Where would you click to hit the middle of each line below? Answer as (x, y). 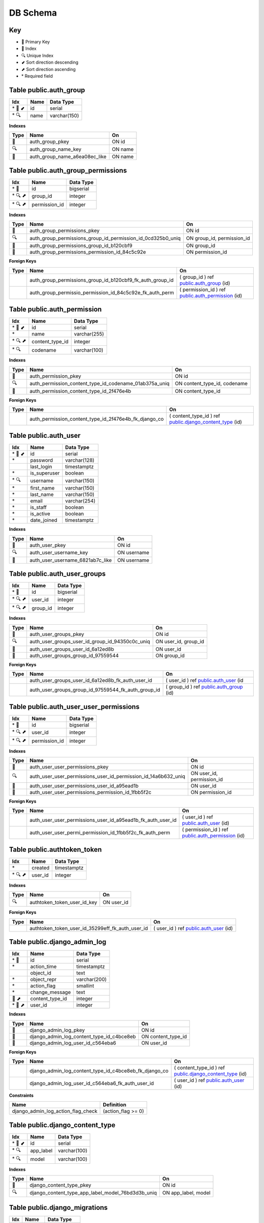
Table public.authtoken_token (55, 849)
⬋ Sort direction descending (50, 62)
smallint (85, 986)
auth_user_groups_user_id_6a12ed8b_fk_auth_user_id (91, 680)
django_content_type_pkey (60, 1185)
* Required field (37, 76)
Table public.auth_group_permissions (68, 170)
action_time (44, 967)
